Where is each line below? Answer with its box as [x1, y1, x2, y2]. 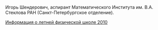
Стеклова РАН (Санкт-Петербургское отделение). [5, 9, 114, 15]
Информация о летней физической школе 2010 [5, 19, 108, 25]
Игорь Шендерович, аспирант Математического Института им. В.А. [5, 4, 153, 10]
